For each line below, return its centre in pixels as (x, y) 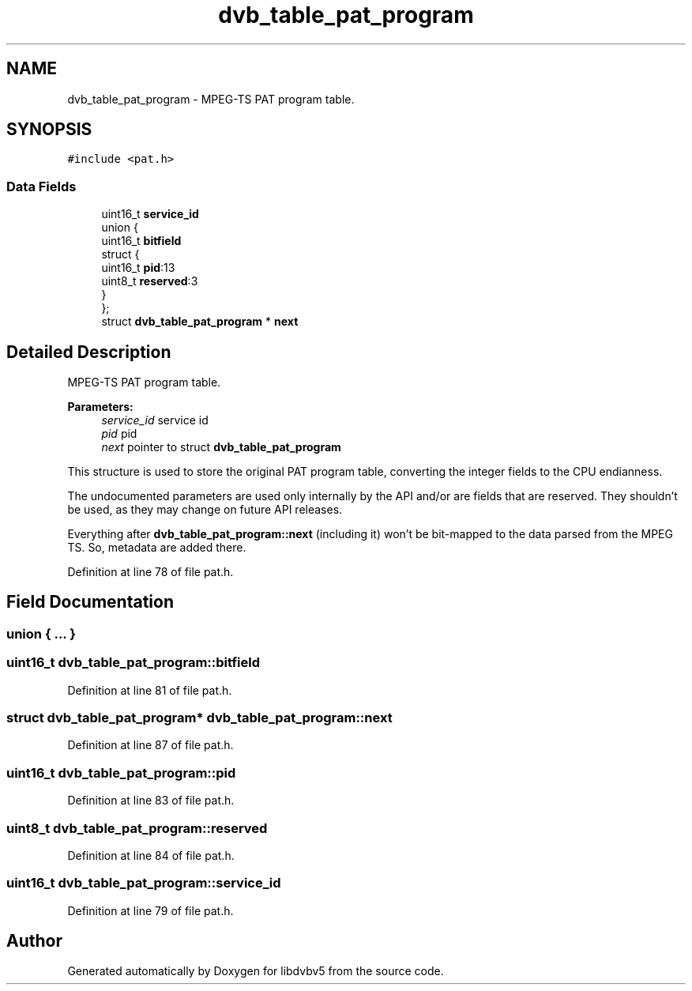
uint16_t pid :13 (138, 268)
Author (34, 941)
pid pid (119, 434)
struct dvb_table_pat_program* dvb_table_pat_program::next (199, 718)
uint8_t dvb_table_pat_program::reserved (137, 828)
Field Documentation (90, 602)
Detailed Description (89, 352)
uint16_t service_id (150, 214)
